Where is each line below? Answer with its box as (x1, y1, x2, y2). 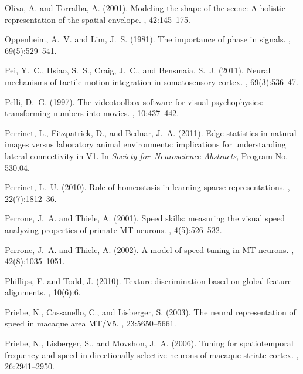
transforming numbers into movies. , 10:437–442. (5, 107, 179, 119)
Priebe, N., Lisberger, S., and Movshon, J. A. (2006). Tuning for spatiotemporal (5, 337, 294, 349)
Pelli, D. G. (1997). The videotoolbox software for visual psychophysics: (5, 95, 264, 107)
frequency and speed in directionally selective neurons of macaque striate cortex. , (5, 348, 299, 360)
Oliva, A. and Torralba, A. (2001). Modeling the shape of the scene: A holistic (5, 2, 286, 14)
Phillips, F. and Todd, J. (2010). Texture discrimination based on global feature (5, 274, 292, 287)
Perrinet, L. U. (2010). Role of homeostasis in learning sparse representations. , (5, 181, 290, 193)
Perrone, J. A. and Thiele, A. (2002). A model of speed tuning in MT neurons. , (5, 243, 294, 255)
